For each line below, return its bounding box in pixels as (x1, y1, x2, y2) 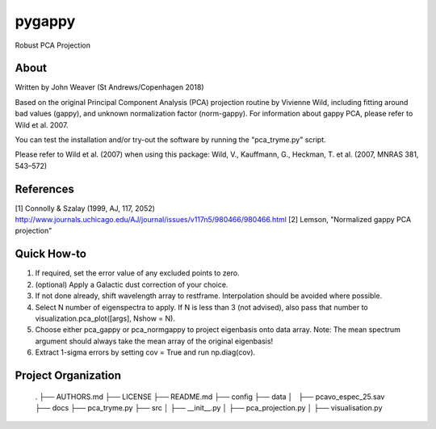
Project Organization (15, 368, 121, 382)
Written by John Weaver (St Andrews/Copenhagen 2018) (15, 82, 204, 92)
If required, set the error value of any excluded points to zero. (35, 268, 240, 278)
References (15, 182, 74, 196)
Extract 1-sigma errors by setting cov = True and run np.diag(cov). (35, 347, 256, 357)
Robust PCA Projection (15, 40, 91, 50)
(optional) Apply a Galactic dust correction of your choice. (35, 280, 228, 289)
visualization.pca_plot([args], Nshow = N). (35, 313, 175, 323)
